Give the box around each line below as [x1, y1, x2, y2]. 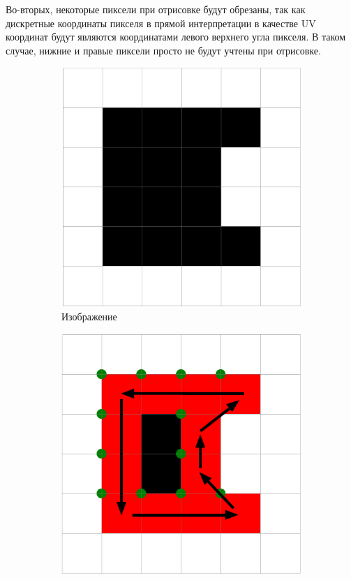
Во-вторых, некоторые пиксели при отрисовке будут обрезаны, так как [6, 2, 306, 16]
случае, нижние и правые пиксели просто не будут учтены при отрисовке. [6, 43, 321, 57]
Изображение [61, 308, 117, 323]
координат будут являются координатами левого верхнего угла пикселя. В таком [6, 29, 346, 44]
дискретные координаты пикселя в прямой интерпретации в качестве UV [6, 15, 316, 30]
